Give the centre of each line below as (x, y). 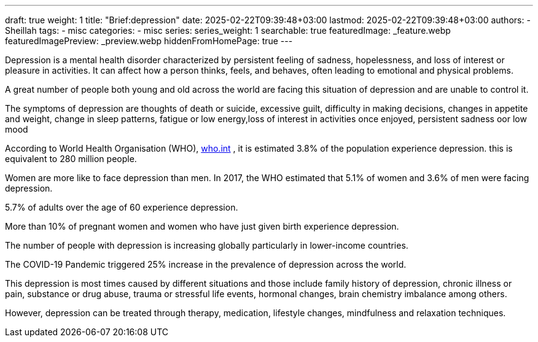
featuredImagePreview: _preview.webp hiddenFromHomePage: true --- (149, 41)
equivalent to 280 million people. (71, 159)
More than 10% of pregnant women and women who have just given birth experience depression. (202, 226)
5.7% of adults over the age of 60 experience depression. (122, 207)
